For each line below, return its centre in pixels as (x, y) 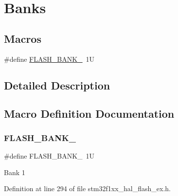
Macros (23, 38)
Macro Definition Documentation (89, 114)
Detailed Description (57, 85)
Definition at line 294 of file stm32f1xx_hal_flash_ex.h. (87, 188)
